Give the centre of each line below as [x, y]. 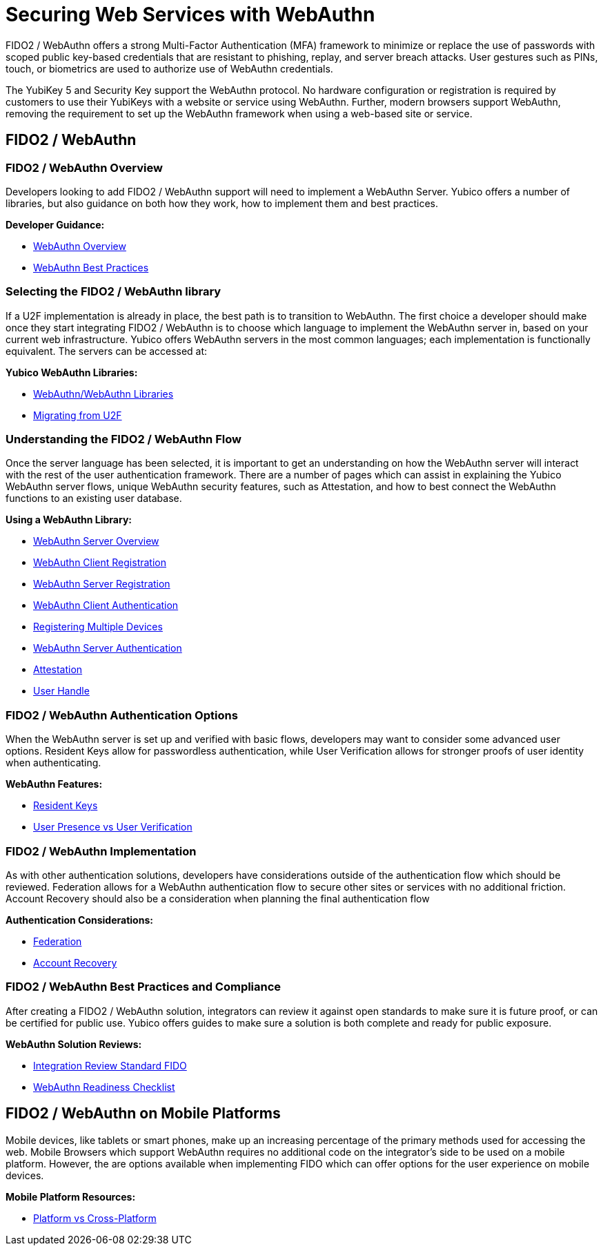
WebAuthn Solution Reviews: [74, 1044]
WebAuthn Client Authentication [106, 605]
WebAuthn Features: [54, 784]
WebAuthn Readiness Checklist [104, 1087]
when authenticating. [53, 763]
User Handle [61, 691]
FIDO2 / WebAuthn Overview [84, 167]
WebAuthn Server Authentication [108, 648]
